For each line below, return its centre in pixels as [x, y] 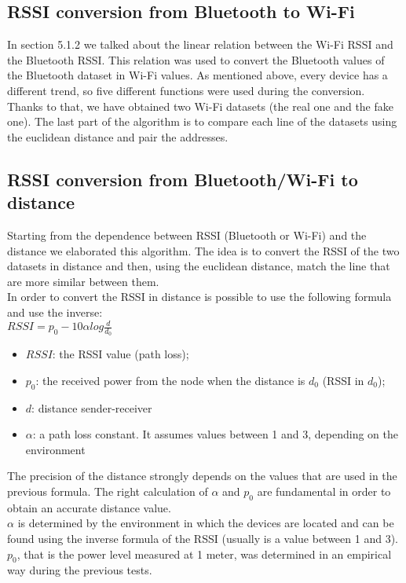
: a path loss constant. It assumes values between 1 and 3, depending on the [215, 434]
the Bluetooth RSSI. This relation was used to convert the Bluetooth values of [196, 59]
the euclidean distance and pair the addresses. [118, 136]
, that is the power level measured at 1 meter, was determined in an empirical [204, 554]
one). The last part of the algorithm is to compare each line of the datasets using [202, 121]
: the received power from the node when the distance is [170, 380]
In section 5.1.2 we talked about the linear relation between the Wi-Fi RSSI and [200, 44]
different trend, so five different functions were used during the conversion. [186, 90]
